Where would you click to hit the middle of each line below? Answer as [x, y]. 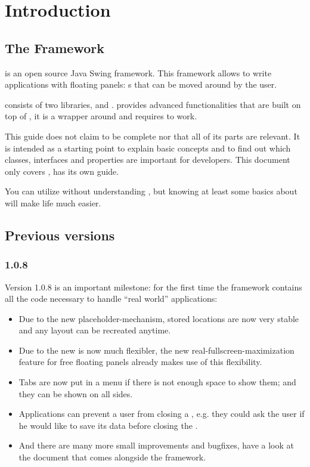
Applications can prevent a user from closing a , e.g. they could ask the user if [162, 414]
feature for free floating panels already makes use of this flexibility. [140, 362]
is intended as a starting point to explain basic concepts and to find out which [148, 148]
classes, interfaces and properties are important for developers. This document [148, 160]
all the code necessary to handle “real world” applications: [111, 299]
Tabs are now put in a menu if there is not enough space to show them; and [157, 382]
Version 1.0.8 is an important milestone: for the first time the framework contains [154, 287]
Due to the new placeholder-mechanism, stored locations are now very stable [159, 318]
